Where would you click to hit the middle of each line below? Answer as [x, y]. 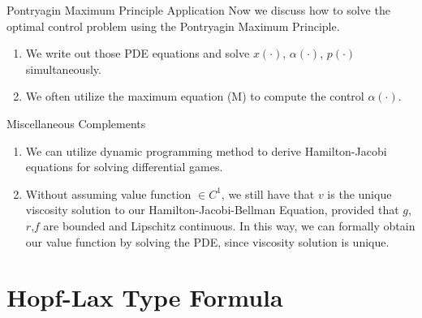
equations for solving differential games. [124, 167]
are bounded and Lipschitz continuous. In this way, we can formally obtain [229, 225]
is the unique [360, 193]
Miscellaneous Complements [76, 123]
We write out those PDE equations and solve [138, 53]
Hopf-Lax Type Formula [145, 297]
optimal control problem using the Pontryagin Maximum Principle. [173, 26]
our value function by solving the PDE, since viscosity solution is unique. [207, 241]
